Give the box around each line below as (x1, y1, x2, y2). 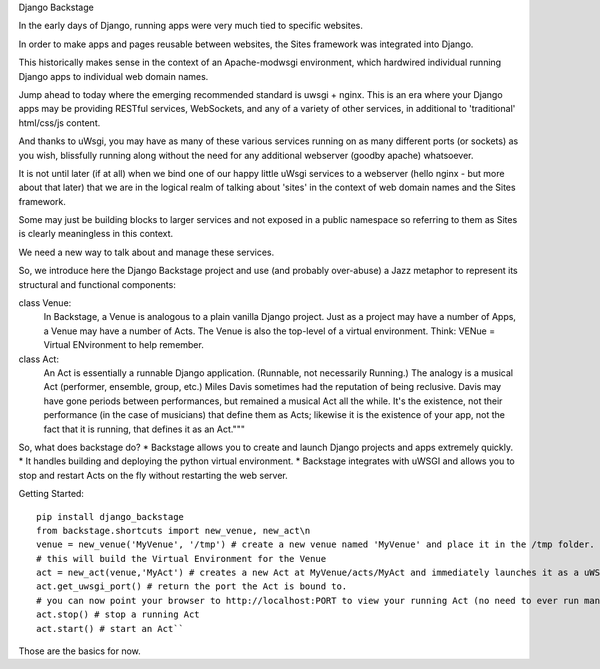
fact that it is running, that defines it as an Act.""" (43, 423, 245, 435)
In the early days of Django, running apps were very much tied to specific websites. (18, 20, 364, 32)
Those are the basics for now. (18, 645, 142, 657)
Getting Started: (18, 488, 85, 500)
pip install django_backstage (36, 511, 185, 522)
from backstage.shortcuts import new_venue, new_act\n (36, 525, 311, 536)
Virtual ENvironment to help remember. (43, 339, 204, 351)
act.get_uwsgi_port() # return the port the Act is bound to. (36, 581, 348, 592)
